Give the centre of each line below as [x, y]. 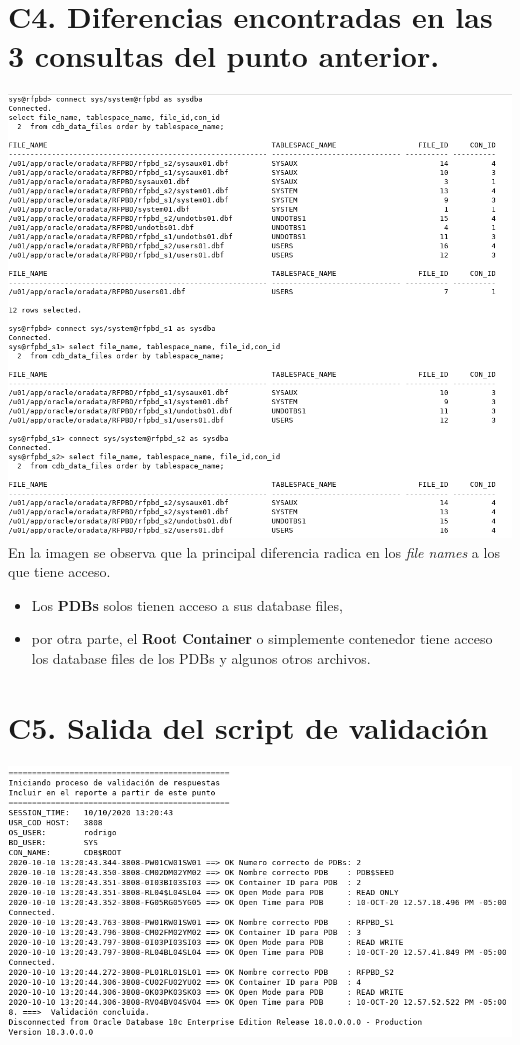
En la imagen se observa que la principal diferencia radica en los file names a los [254, 551]
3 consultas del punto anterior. [224, 55]
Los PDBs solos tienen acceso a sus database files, [187, 604]
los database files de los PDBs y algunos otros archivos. [201, 657]
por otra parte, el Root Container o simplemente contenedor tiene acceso [262, 638]
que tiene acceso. [59, 571]
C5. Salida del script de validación [248, 726]
